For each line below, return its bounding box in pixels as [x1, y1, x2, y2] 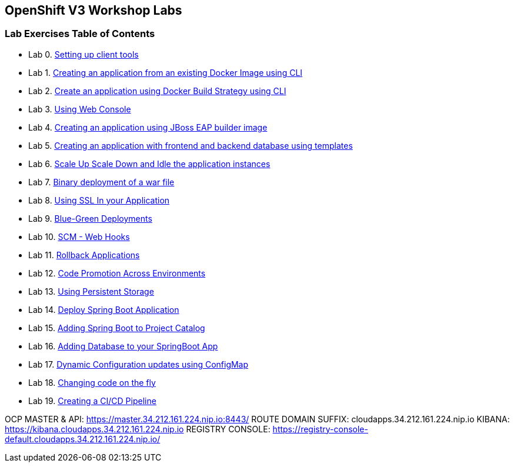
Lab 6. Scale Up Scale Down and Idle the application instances [28, 158, 271, 169]
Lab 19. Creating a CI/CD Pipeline [28, 395, 156, 406]
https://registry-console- [272, 423, 368, 434]
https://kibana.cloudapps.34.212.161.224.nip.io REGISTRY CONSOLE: [5, 423, 271, 434]
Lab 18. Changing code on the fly [28, 377, 156, 388]
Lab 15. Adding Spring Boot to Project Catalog [28, 322, 205, 333]
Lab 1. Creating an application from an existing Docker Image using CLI [28, 67, 303, 78]
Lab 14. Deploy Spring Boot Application [28, 304, 179, 315]
